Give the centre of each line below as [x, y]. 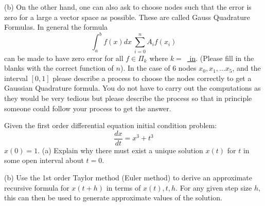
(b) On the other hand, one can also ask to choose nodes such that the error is [128, 7]
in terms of [123, 187]
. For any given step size [214, 187]
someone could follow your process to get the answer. [88, 108]
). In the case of [145, 68]
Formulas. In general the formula [56, 27]
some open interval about [44, 160]
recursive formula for [37, 187]
